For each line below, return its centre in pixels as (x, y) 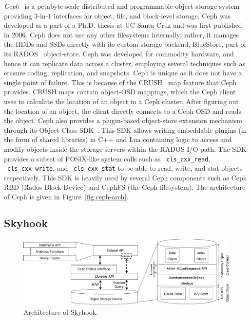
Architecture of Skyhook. (61, 311)
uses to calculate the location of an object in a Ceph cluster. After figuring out (121, 101)
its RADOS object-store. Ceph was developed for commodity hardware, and (119, 53)
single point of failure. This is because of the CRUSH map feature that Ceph (120, 82)
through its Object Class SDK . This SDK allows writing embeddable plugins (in (125, 130)
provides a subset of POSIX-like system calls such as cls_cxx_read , (107, 158)
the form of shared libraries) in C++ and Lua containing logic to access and (118, 139)
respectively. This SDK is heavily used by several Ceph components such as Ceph (125, 177)
